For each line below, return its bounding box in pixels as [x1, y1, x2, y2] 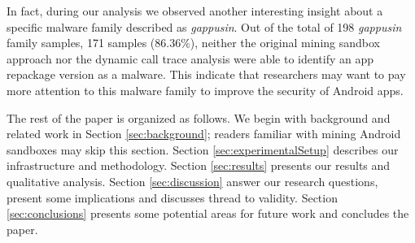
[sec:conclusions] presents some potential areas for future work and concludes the [7, 205, 409, 222]
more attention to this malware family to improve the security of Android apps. [7, 81, 404, 98]
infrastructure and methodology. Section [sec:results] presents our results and [7, 157, 391, 174]
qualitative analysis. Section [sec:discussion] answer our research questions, [7, 172, 378, 189]
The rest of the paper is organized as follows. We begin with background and [7, 109, 391, 126]
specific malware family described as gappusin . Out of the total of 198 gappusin [7, 18, 402, 35]
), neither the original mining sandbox [190, 34, 381, 51]
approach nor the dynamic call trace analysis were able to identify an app [7, 50, 374, 67]
